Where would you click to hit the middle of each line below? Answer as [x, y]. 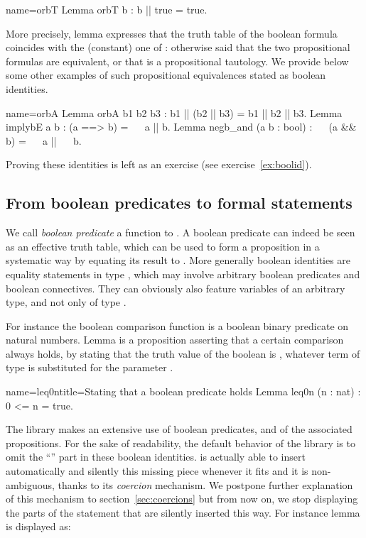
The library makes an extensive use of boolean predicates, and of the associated [179, 429]
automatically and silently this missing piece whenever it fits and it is [157, 471]
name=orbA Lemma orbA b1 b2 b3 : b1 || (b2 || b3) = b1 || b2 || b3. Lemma [174, 112]
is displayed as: [38, 526]
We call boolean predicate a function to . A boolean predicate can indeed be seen [181, 232]
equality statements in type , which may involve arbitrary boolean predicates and [183, 274]
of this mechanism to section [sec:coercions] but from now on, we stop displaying [182, 499]
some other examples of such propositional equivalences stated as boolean [166, 75]
